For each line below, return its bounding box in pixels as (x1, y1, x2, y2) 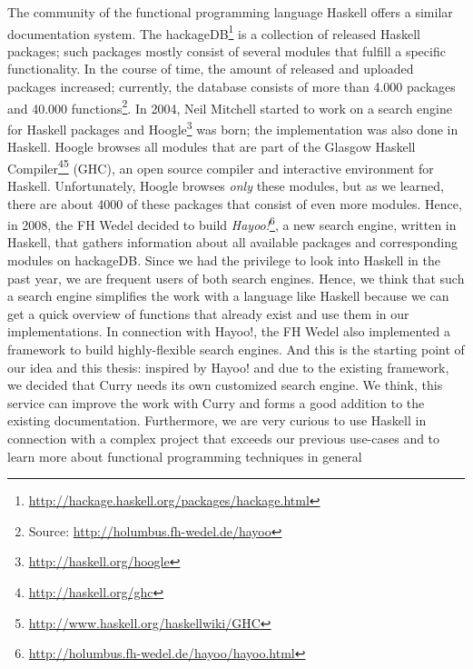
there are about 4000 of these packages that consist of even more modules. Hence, (7, 194, 462, 213)
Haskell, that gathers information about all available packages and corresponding (7, 233, 458, 252)
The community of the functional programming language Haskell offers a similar (7, 3, 453, 21)
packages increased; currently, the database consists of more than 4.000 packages (7, 77, 456, 96)
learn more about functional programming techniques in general (7, 446, 362, 465)
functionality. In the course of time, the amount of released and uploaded (7, 59, 414, 78)
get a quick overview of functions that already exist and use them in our (7, 304, 409, 323)
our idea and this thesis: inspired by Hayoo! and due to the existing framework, (7, 357, 449, 376)
